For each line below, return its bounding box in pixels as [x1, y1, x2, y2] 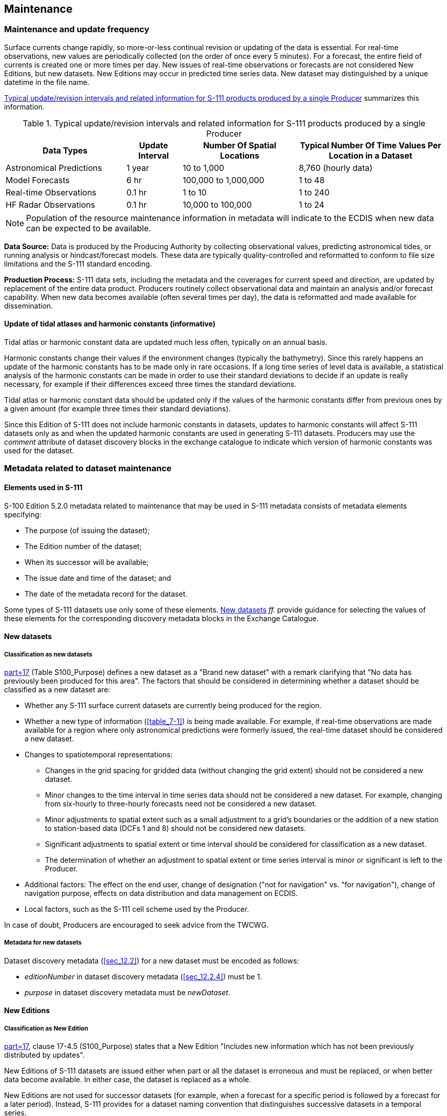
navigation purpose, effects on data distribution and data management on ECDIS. [25, 889, 298, 898]
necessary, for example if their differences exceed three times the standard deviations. [4, 380, 297, 389]
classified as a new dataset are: [4, 685, 110, 694]
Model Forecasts [6, 174, 70, 185]
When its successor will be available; [25, 557, 149, 566]
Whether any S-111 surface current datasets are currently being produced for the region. [25, 701, 322, 710]
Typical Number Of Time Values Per [300, 140, 441, 150]
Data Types [42, 145, 88, 156]
